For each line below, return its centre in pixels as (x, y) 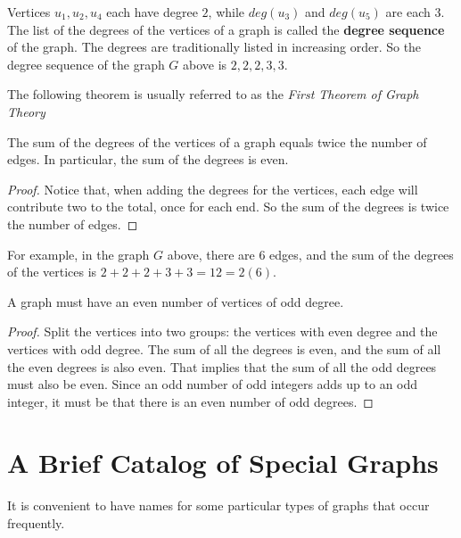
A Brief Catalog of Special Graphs (223, 463)
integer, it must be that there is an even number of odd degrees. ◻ (190, 401)
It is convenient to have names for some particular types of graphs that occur (218, 505)
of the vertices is (52, 272)
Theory (26, 111)
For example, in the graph (78, 254)
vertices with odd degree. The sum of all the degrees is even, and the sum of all (224, 348)
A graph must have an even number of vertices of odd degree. (176, 301)
